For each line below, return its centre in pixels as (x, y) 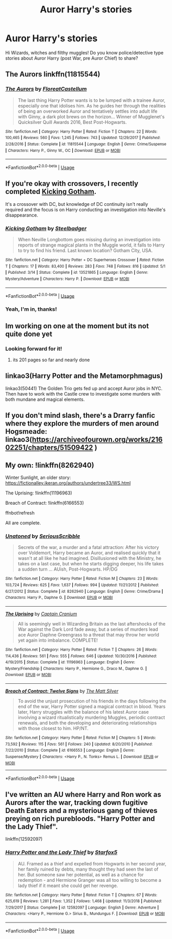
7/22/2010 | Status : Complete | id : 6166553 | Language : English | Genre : (70, 750)
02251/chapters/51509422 (49, 448)
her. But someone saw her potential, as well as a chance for (81, 874)
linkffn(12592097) (24, 839)
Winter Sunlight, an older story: (38, 477)
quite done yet (29, 334)
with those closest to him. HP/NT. (53, 729)
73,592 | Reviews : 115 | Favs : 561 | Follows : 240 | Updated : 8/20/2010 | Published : (79, 744)
